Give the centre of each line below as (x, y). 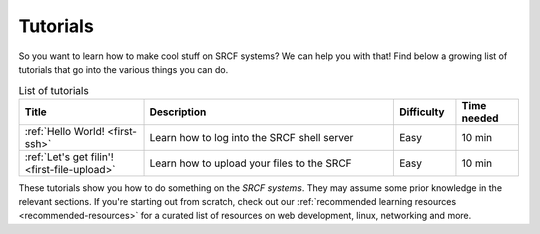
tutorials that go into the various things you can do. (123, 69)
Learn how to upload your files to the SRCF (250, 163)
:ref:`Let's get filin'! (69, 157)
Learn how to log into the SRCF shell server (251, 137)
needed (480, 118)
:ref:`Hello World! (64, 131)
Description (178, 112)
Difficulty (421, 112)
